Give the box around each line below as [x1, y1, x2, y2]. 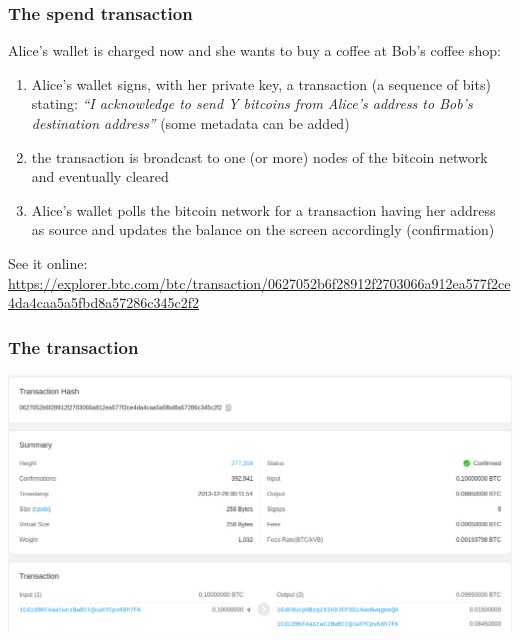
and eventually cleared [31, 166, 169, 187]
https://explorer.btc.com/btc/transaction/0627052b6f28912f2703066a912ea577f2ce [8, 272, 511, 293]
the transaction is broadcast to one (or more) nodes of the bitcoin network [31, 146, 488, 167]
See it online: [8, 252, 88, 273]
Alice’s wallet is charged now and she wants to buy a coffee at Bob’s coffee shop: [8, 40, 501, 61]
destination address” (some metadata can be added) [31, 113, 350, 133]
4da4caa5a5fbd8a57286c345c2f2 [8, 292, 199, 313]
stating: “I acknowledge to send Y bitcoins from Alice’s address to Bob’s [31, 93, 473, 114]
